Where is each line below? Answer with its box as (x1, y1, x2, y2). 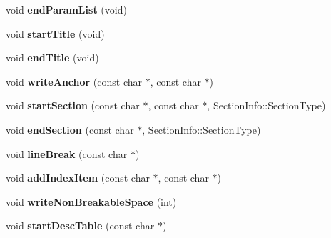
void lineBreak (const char (6, 146, 128, 161)
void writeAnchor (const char (6, 74, 142, 89)
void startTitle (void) (6, 26, 105, 41)
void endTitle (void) (6, 50, 99, 65)
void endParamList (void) (6, 2, 127, 16)
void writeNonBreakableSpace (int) (6, 194, 177, 209)
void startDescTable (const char (6, 218, 155, 233)
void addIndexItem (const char (6, 170, 150, 185)
